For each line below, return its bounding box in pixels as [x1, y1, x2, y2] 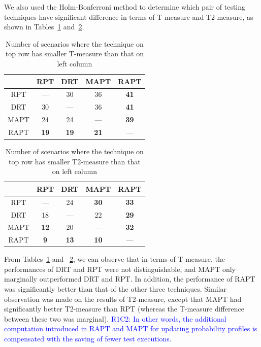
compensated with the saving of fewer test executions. [4, 333, 172, 344]
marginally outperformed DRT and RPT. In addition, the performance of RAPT [4, 273, 255, 284]
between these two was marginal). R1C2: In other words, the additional [4, 313, 226, 324]
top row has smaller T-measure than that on [5, 48, 144, 59]
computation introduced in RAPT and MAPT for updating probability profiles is [4, 323, 257, 334]
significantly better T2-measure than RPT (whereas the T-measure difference [4, 303, 244, 314]
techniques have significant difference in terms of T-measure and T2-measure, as [4, 11, 253, 22]
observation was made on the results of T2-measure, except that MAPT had [4, 293, 242, 304]
